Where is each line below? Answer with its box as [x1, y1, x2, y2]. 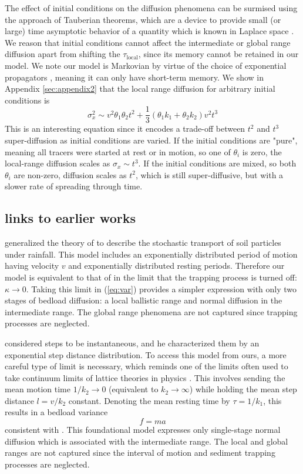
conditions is [5, 94, 50, 106]
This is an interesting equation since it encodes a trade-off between [5, 122, 245, 135]
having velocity [5, 259, 59, 272]
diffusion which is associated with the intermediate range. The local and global [5, 435, 288, 447]
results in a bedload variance [5, 406, 108, 418]
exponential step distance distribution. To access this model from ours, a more [5, 348, 287, 360]
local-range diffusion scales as [5, 157, 110, 169]
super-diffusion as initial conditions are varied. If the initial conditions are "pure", [5, 134, 298, 146]
